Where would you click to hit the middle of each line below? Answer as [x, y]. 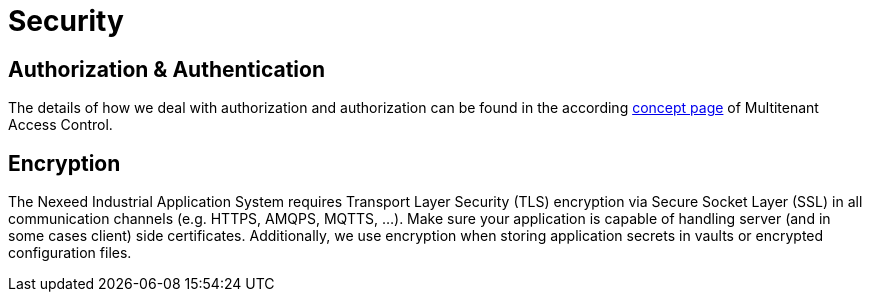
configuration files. [70, 253]
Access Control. [60, 125]
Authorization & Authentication [167, 69]
